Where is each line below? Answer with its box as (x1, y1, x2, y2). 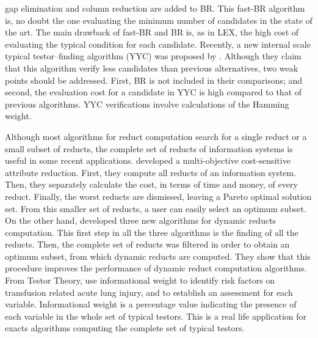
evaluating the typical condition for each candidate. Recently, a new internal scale (5, 37, 311, 50)
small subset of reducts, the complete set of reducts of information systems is (5, 142, 293, 155)
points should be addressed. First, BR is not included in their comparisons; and (5, 73, 303, 86)
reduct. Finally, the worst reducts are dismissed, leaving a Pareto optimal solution (5, 189, 312, 202)
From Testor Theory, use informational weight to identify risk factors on (5, 274, 275, 287)
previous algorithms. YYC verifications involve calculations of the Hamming (5, 97, 289, 110)
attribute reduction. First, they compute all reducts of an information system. (5, 166, 297, 178)
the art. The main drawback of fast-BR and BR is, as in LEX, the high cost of (5, 26, 299, 39)
